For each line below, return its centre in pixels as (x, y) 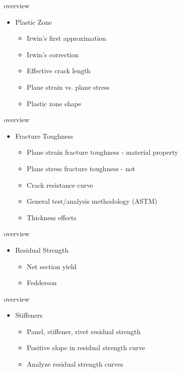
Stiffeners (29, 315)
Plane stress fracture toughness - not (81, 168)
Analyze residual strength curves (75, 364)
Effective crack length (59, 71)
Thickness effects (52, 217)
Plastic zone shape (54, 103)
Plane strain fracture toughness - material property (102, 152)
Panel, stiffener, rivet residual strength (84, 331)
